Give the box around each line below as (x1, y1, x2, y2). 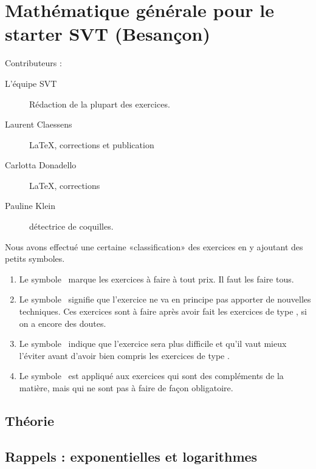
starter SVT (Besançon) (5, 21, 211, 46)
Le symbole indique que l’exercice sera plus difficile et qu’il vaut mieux (19, 337, 287, 350)
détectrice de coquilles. (29, 220, 114, 233)
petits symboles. (5, 252, 65, 265)
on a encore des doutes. (19, 317, 106, 329)
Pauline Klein (5, 199, 56, 212)
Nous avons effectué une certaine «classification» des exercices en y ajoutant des (5, 240, 303, 253)
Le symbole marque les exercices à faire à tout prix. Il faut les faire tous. (19, 272, 294, 285)
